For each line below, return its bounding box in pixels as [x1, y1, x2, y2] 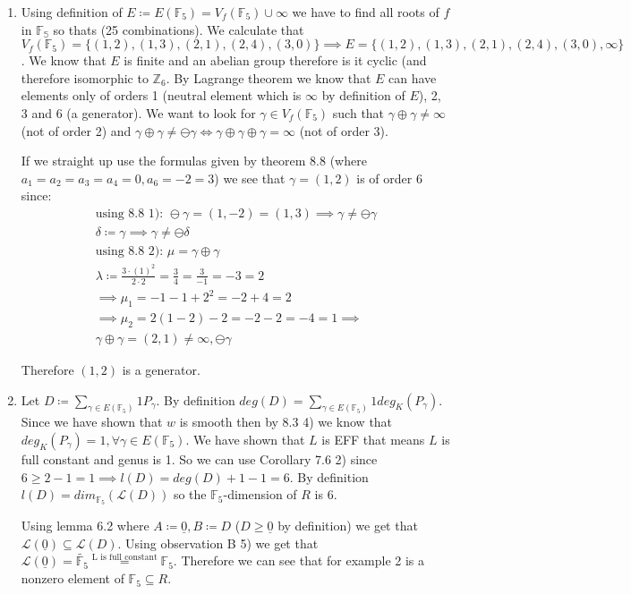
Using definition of [21, 3, 123, 21]
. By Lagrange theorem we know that [166, 68, 371, 87]
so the [173, 485, 207, 504]
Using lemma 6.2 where [21, 516, 149, 535]
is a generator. [122, 360, 200, 378]
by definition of [321, 86, 405, 105]
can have [388, 68, 437, 87]
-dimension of [223, 485, 297, 504]
